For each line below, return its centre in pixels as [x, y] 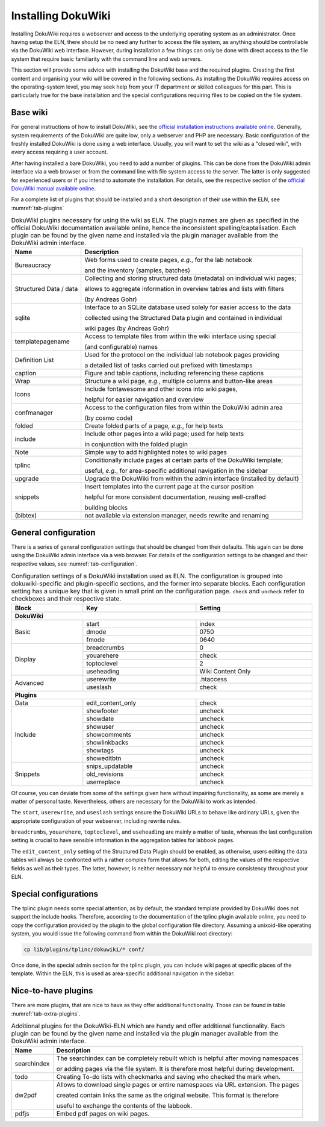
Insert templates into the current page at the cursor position [169, 487]
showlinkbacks [107, 742]
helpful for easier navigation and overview [144, 399]
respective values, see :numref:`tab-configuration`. [74, 564]
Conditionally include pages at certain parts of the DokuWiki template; [184, 460]
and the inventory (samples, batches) [138, 270]
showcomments [109, 734]
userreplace [103, 782]
